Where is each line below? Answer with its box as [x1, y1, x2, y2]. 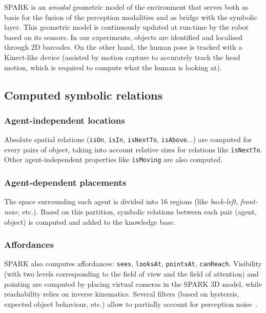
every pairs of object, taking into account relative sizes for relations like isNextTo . [4, 144, 262, 154]
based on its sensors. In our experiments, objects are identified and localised [4, 31, 243, 42]
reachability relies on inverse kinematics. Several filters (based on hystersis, [4, 288, 239, 299]
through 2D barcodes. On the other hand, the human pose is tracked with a [4, 42, 242, 52]
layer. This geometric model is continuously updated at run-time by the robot [4, 22, 249, 32]
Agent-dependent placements [4, 176, 127, 189]
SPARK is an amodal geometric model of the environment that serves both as [4, 2, 249, 12]
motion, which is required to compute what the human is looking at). [4, 62, 222, 72]
